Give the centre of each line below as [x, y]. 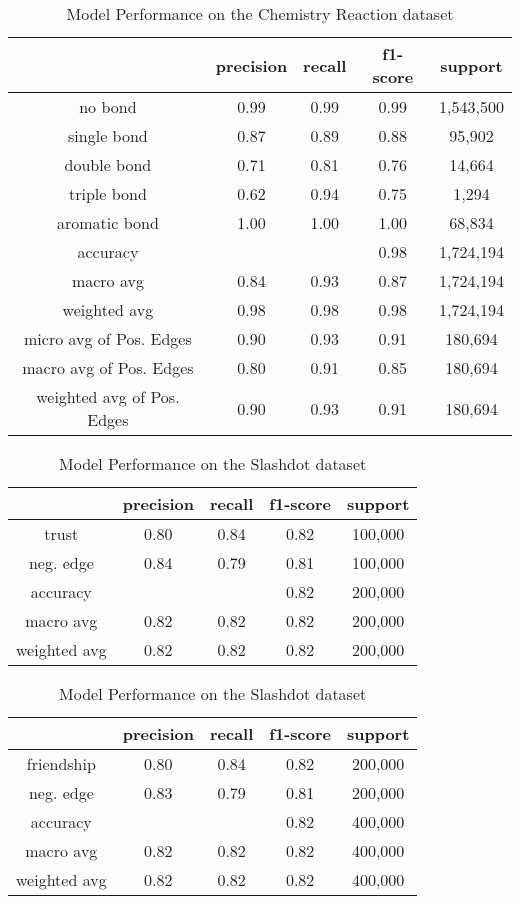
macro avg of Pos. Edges [108, 367]
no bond [108, 106]
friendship [61, 763]
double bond [108, 164]
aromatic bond [107, 222]
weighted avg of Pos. [108, 396]
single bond [108, 135]
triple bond [107, 193]
